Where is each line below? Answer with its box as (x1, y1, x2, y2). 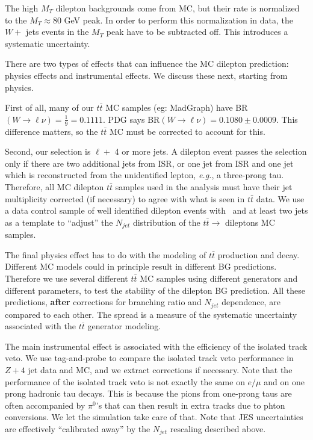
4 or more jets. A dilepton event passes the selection (114, 145, 307, 158)
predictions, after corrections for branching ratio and (5, 296, 202, 308)
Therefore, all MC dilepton (5, 180, 104, 193)
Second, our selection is (5, 145, 91, 158)
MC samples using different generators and (140, 271, 298, 284)
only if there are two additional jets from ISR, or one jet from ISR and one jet (5, 156, 294, 169)
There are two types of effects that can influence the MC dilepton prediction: (5, 57, 289, 70)
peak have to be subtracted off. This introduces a (106, 25, 288, 38)
